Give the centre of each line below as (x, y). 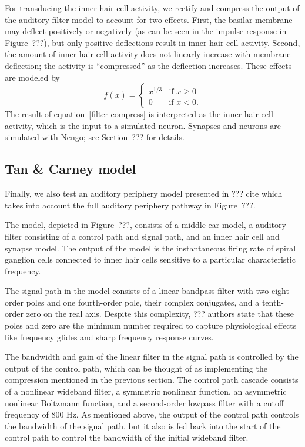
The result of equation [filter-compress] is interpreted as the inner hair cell (139, 114)
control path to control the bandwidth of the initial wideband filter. (127, 437)
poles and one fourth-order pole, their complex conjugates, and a (143, 302)
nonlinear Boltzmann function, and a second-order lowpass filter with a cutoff (145, 403)
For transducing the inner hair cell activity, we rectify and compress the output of (152, 8)
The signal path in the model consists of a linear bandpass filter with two (137, 291)
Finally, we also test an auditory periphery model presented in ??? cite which (144, 193)
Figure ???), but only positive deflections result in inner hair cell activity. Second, (152, 42)
